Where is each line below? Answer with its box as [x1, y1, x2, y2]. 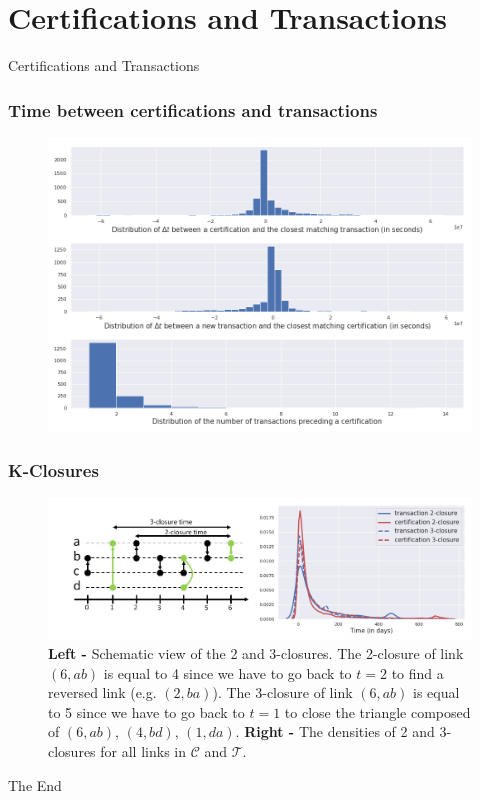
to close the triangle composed [284, 701, 471, 722]
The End [8, 774, 62, 795]
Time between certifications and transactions [8, 97, 378, 122]
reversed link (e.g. [48, 682, 157, 703]
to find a [391, 662, 444, 683]
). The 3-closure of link [212, 682, 353, 703]
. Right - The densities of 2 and [235, 721, 435, 742]
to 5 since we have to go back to [48, 701, 245, 722]
